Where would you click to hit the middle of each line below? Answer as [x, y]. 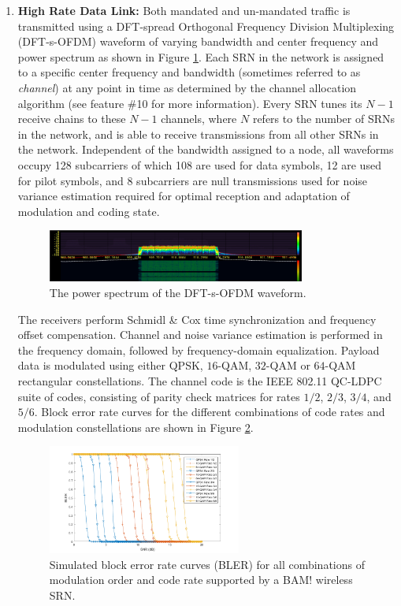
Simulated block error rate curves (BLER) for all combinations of [207, 564]
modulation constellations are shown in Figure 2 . [136, 427]
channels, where [199, 119]
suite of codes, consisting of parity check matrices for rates [159, 396]
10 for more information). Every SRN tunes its [249, 103]
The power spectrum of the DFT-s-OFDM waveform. [178, 292]
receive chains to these [72, 119]
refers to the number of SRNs [324, 119]
